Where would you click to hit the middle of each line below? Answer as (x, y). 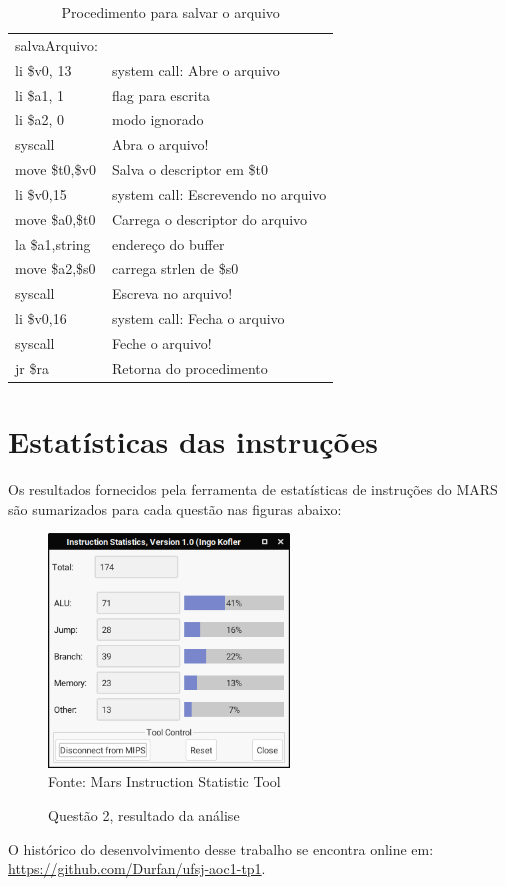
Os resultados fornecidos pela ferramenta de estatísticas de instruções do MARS (253, 489)
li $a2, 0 (39, 119)
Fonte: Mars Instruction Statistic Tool (164, 781)
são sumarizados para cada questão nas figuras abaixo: (175, 508)
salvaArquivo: (56, 44)
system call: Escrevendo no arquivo (219, 193)
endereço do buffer (168, 243)
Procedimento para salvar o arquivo (170, 12)
